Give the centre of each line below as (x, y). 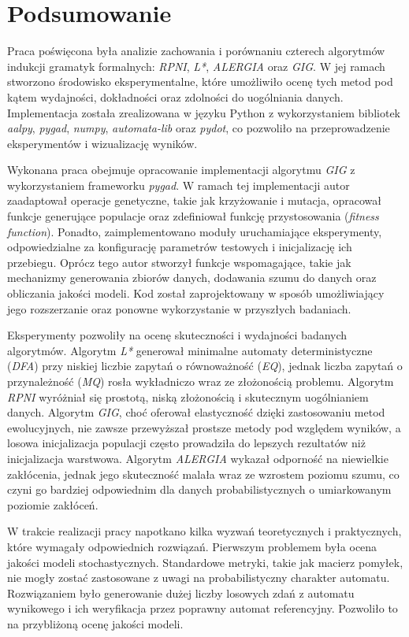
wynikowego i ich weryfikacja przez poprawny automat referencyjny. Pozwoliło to (203, 608)
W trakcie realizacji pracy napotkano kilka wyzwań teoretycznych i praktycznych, (204, 531)
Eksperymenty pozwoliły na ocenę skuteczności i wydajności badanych (177, 335)
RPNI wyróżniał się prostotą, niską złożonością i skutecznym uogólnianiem (188, 396)
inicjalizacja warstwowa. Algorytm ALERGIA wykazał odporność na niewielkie (198, 458)
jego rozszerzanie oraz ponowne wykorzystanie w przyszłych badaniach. (179, 308)
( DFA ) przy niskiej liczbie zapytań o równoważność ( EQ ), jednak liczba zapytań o (205, 366)
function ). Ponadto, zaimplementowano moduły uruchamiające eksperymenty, (195, 231)
